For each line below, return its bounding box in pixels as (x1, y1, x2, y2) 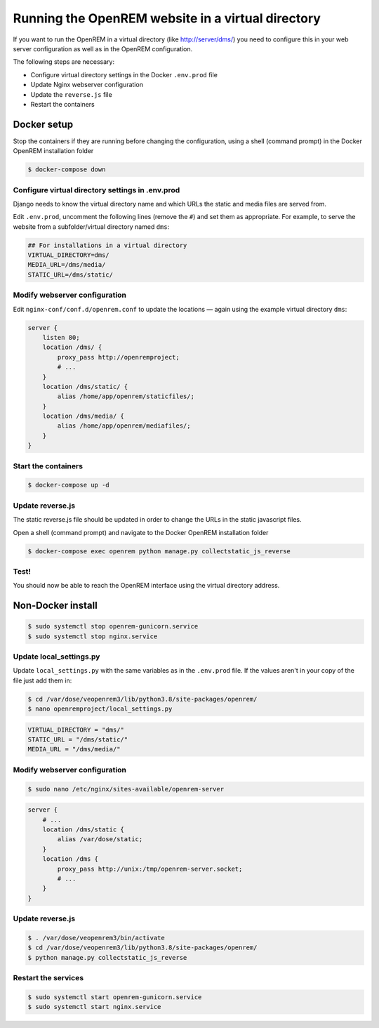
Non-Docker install (13, 600, 98, 612)
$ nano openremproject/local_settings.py (27, 705, 173, 713)
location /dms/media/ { (42, 412, 124, 421)
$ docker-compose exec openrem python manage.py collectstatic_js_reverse (27, 547, 291, 555)
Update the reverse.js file (30, 90, 112, 98)
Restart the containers (30, 100, 95, 108)
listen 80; (42, 334, 80, 341)
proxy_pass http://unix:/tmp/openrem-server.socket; (57, 864, 243, 873)
